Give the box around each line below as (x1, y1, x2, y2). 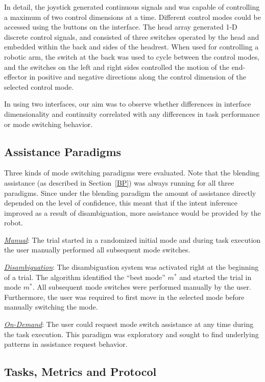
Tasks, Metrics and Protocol (4, 364, 157, 379)
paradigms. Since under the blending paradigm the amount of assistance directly (4, 187, 256, 198)
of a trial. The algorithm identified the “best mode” (4, 271, 165, 282)
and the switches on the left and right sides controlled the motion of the (4, 61, 229, 72)
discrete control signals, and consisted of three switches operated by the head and (4, 31, 259, 42)
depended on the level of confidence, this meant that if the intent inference (4, 197, 238, 208)
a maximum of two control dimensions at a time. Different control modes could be (4, 11, 261, 22)
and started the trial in (179, 271, 252, 282)
